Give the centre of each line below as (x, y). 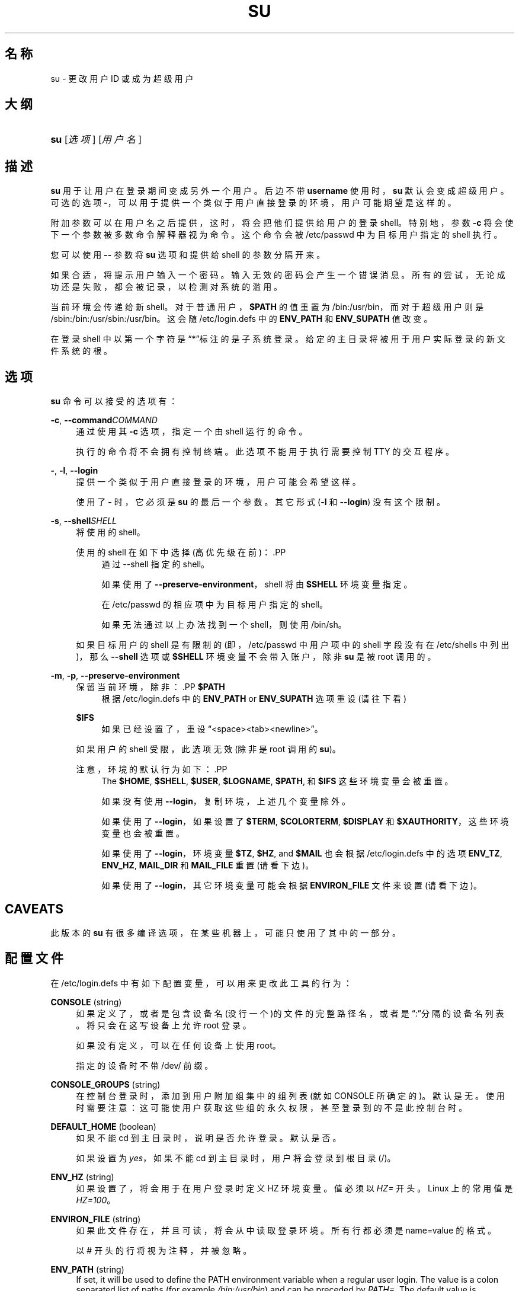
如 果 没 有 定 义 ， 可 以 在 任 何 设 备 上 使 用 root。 (178, 1045)
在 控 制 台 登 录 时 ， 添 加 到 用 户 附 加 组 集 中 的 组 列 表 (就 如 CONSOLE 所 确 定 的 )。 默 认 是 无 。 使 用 (290, 1095)
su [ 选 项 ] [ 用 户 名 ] (96, 140)
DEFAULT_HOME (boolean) (103, 1126)
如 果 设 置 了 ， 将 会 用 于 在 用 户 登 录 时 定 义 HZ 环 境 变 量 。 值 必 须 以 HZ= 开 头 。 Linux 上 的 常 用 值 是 (294, 1188)
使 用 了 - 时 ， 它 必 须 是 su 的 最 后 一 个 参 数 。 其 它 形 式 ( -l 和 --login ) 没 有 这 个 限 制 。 (260, 502)
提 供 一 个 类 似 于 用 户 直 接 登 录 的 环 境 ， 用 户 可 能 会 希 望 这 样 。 (218, 482)
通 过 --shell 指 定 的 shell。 (156, 564)
